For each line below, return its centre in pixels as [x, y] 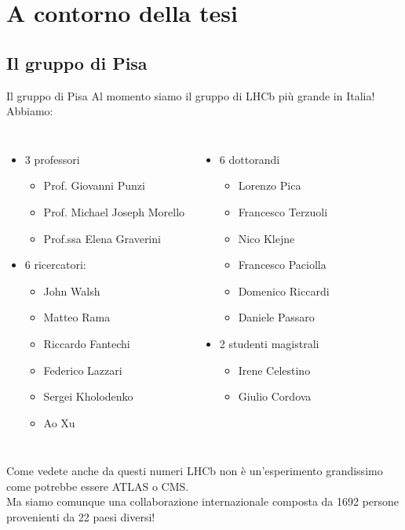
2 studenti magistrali [269, 343]
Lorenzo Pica [270, 185]
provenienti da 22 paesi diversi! [81, 517]
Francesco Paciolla [282, 265]
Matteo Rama [77, 317]
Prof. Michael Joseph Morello [114, 211]
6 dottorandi [250, 159]
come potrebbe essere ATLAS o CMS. [98, 486]
